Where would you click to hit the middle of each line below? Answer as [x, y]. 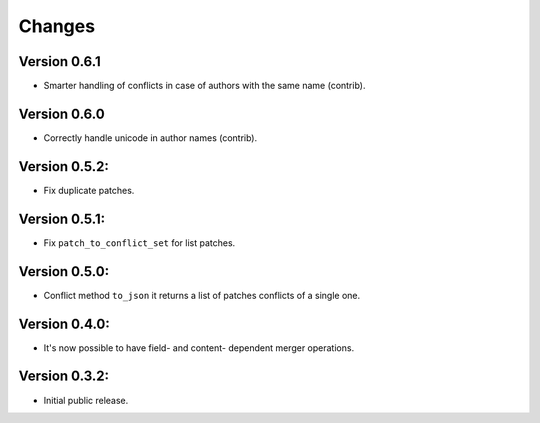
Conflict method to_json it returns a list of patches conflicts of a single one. [202, 295]
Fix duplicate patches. [89, 190]
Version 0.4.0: [64, 323]
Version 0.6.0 [61, 113]
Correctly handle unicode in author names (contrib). [150, 137]
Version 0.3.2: [64, 376]
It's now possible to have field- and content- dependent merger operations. [199, 347]
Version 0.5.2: [64, 166]
